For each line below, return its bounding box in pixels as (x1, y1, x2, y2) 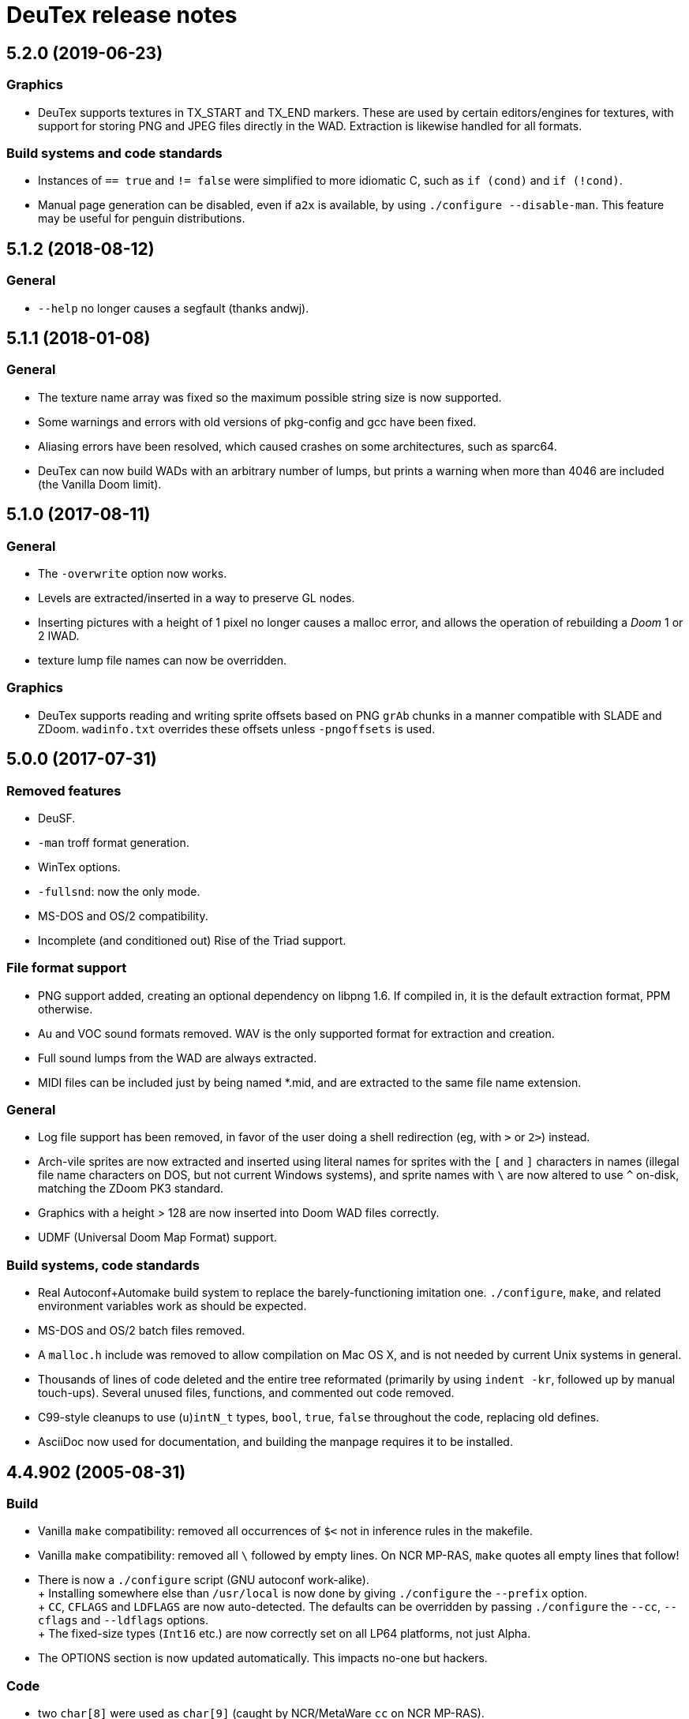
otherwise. (38, 1002, 93, 1016)
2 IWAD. (38, 628, 80, 642)
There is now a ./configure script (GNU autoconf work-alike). (38, 1573, 369, 1587)
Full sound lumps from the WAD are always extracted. (38, 1050, 317, 1065)
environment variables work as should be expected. (38, 1299, 307, 1313)
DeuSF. (38, 811, 76, 825)
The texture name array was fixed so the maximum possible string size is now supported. (38, 390, 502, 404)
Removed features (6, 782, 122, 799)
